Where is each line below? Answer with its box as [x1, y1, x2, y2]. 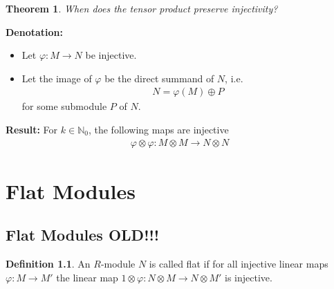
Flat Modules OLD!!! [6, 224, 160, 245]
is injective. [225, 270, 272, 284]
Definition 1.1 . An [6, 257, 91, 271]
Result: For [6, 122, 58, 136]
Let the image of [21, 71, 92, 85]
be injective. [85, 48, 137, 62]
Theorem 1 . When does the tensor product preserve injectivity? [6, 1, 278, 15]
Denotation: [6, 24, 63, 39]
